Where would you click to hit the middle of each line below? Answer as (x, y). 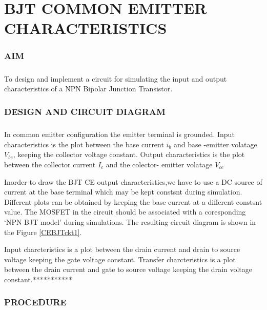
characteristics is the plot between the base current (84, 144)
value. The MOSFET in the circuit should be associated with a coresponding (125, 212)
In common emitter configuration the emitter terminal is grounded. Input (119, 134)
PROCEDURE (35, 302)
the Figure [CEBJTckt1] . (43, 232)
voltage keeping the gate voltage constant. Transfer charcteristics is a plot (120, 259)
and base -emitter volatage (215, 144)
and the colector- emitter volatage (159, 164)
